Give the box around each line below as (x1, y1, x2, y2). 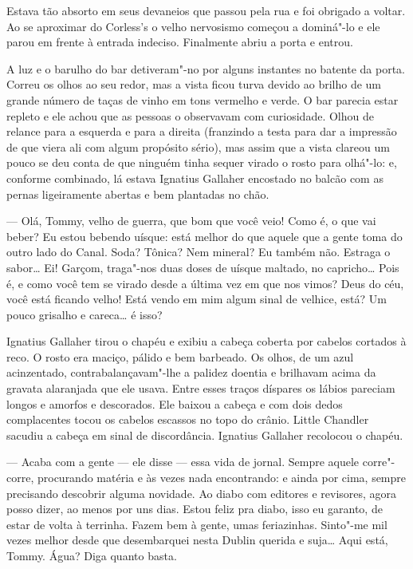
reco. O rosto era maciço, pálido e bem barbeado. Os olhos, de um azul (6, 348, 354, 365)
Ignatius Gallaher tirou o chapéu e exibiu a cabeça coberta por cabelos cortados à (6, 333, 407, 350)
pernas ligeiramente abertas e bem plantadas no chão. (6, 185, 269, 202)
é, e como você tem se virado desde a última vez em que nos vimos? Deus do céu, (6, 275, 404, 291)
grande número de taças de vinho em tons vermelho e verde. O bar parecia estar (6, 91, 399, 108)
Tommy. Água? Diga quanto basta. (6, 547, 177, 563)
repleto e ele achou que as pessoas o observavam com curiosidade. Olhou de (6, 107, 374, 124)
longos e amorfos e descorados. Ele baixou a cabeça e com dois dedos (6, 395, 343, 412)
